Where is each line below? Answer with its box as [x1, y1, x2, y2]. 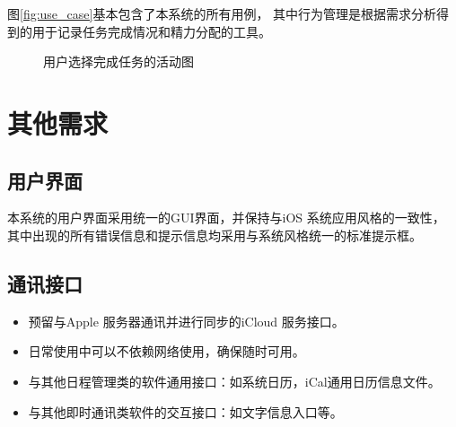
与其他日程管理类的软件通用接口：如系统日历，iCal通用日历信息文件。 [28, 371, 441, 390]
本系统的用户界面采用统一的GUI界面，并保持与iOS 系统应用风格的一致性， [7, 208, 445, 227]
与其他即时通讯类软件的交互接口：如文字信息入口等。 [28, 402, 343, 421]
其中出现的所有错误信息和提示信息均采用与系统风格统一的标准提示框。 [7, 225, 422, 244]
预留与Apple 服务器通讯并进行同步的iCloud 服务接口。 [28, 311, 345, 330]
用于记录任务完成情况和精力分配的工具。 [31, 22, 271, 40]
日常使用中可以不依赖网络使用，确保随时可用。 [28, 342, 305, 361]
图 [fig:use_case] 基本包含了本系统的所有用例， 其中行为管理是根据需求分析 [7, 4, 437, 22]
